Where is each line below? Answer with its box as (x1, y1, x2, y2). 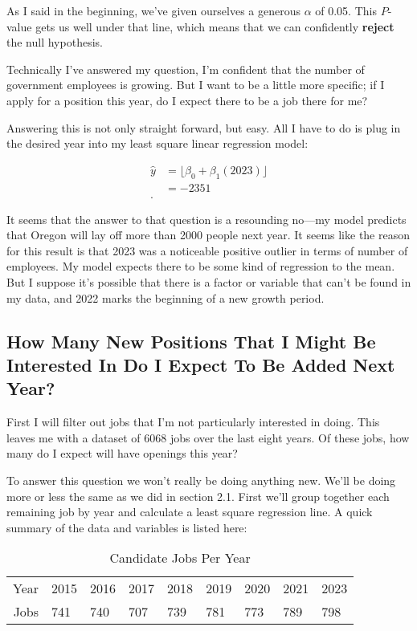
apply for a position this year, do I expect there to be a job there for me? (6, 92, 368, 108)
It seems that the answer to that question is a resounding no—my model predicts (6, 210, 407, 227)
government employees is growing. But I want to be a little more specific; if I (6, 76, 385, 93)
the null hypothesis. (6, 34, 103, 51)
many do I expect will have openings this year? (6, 445, 238, 462)
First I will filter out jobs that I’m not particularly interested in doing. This (6, 413, 380, 430)
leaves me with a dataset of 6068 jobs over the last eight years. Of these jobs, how (6, 429, 410, 446)
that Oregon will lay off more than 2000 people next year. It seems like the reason (6, 226, 410, 243)
